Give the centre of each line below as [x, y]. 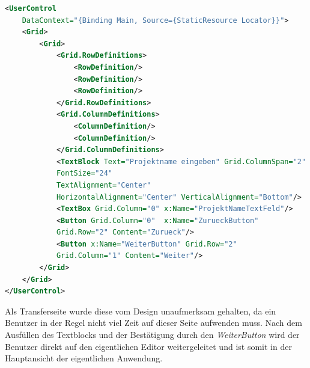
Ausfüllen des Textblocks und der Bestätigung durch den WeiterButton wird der [152, 335]
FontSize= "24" [84, 173]
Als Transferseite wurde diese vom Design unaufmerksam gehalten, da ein [141, 311]
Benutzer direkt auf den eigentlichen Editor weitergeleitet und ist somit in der [148, 346]
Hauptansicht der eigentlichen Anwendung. [84, 358]
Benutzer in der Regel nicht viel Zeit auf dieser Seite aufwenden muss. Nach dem [153, 323]
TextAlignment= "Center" [104, 185]
